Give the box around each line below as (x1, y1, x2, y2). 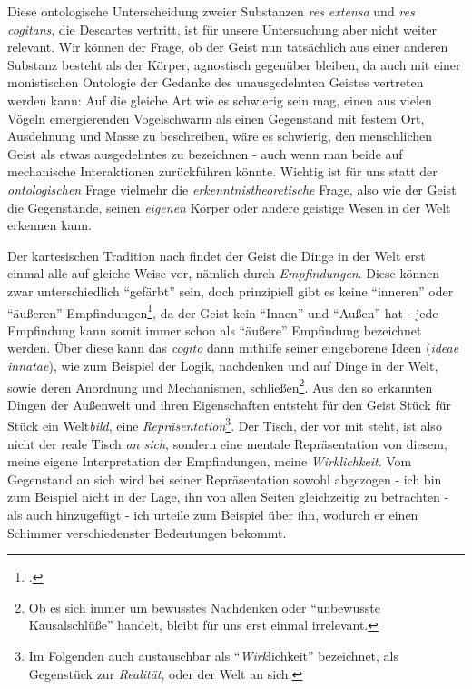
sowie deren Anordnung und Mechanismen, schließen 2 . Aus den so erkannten (7, 374, 433, 396)
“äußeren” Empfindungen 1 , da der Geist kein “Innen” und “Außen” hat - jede (7, 300, 438, 322)
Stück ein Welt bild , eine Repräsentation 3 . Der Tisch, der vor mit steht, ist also (7, 414, 442, 435)
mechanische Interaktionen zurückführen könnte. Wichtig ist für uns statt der (7, 162, 438, 181)
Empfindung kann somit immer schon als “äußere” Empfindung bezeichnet (7, 320, 422, 339)
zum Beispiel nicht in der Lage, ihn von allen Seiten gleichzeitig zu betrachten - (7, 487, 449, 506)
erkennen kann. (7, 215, 93, 235)
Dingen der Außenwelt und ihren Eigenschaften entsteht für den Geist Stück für (7, 394, 451, 414)
